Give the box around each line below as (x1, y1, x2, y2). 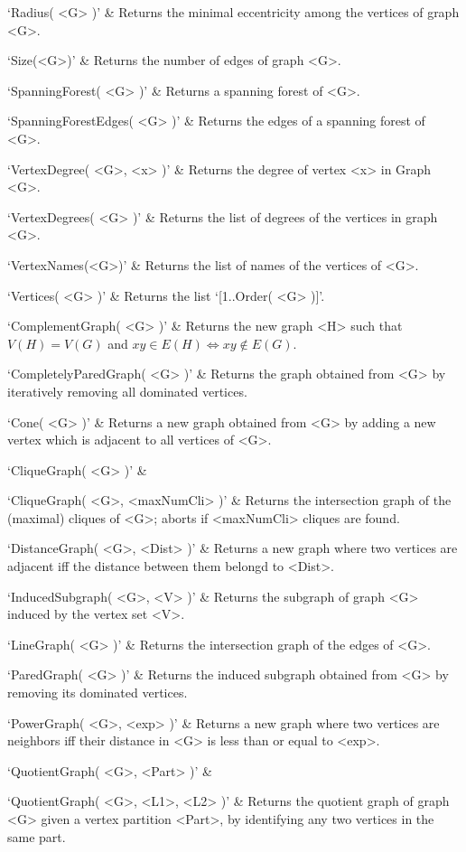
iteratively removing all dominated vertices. (7, 381, 247, 400)
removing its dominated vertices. (7, 683, 188, 702)
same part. (7, 827, 66, 846)
